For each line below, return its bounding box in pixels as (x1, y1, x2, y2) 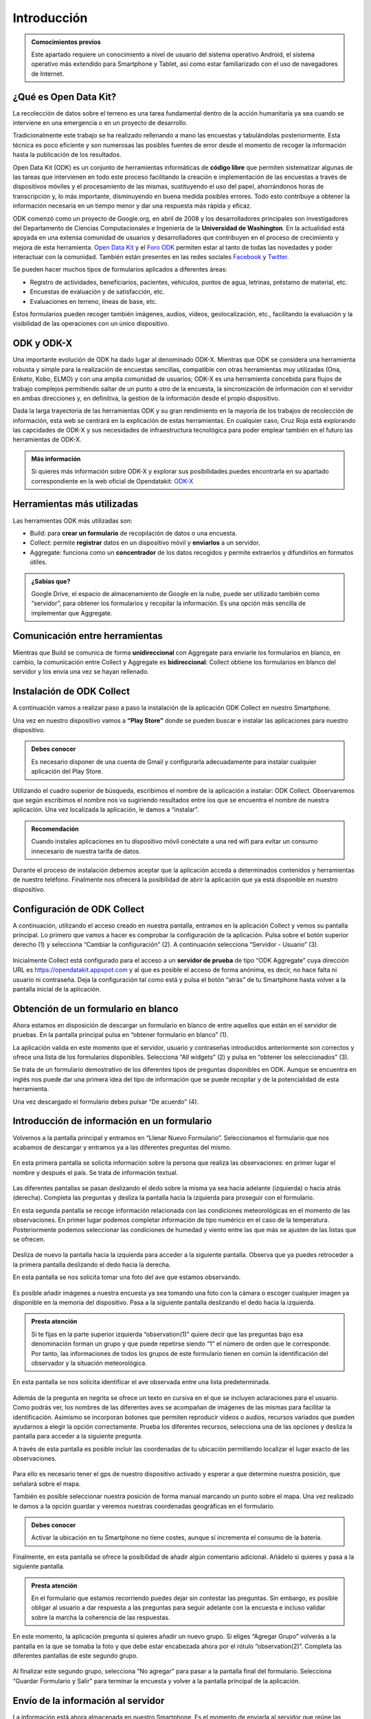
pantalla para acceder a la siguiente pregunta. (12, 1432, 143, 1441)
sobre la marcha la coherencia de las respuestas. (31, 1613, 170, 1621)
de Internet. (31, 69, 65, 78)
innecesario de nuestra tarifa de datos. (31, 846, 141, 855)
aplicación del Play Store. (31, 767, 103, 776)
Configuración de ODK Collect (12, 903, 144, 915)
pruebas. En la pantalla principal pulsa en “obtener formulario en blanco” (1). (12, 1031, 229, 1039)
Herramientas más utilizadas (12, 499, 139, 510)
